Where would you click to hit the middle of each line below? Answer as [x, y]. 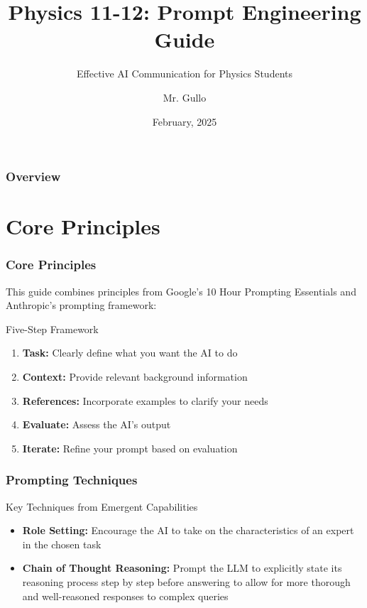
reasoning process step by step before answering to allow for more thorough [186, 581]
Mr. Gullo [185, 97]
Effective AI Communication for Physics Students [185, 74]
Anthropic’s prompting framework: [81, 305]
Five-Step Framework [52, 329]
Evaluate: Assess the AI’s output [97, 424]
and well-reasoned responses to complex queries [125, 596]
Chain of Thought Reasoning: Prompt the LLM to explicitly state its [182, 568]
